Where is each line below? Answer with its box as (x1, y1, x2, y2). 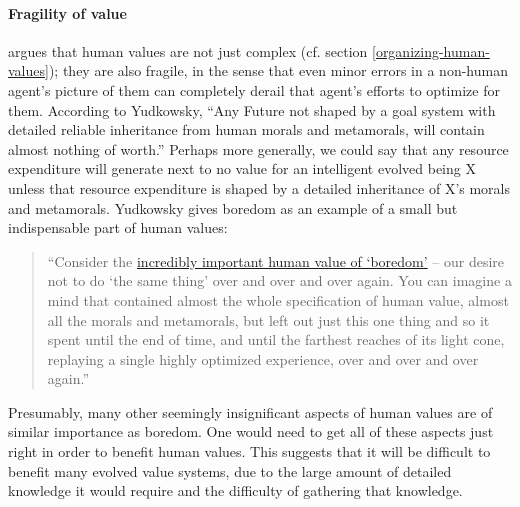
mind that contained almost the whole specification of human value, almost (47, 289, 509, 310)
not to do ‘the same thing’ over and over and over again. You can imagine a (47, 270, 512, 291)
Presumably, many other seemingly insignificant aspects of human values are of (8, 401, 493, 422)
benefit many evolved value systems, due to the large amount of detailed (8, 460, 452, 481)
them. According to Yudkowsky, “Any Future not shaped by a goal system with (8, 99, 496, 120)
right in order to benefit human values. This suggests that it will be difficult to (8, 441, 491, 462)
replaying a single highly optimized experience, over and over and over (47, 348, 479, 369)
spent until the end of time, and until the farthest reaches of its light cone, (47, 329, 505, 350)
